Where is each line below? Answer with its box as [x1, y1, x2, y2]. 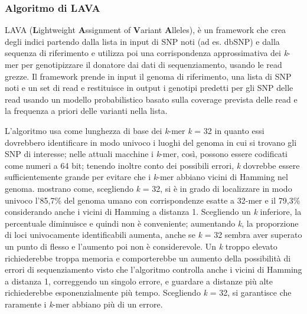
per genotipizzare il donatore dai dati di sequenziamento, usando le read [21, 58, 282, 70]
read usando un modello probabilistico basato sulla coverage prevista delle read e [5, 93, 298, 105]
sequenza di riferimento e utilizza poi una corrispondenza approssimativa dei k [5, 47, 288, 59]
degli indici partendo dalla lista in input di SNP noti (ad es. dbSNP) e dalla [5, 35, 280, 47]
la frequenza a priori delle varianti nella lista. [5, 104, 168, 117]
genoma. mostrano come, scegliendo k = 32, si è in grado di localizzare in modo [5, 182, 292, 194]
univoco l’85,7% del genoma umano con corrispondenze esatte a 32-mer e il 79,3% [5, 194, 301, 206]
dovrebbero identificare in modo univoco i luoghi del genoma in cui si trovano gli [5, 136, 297, 148]
